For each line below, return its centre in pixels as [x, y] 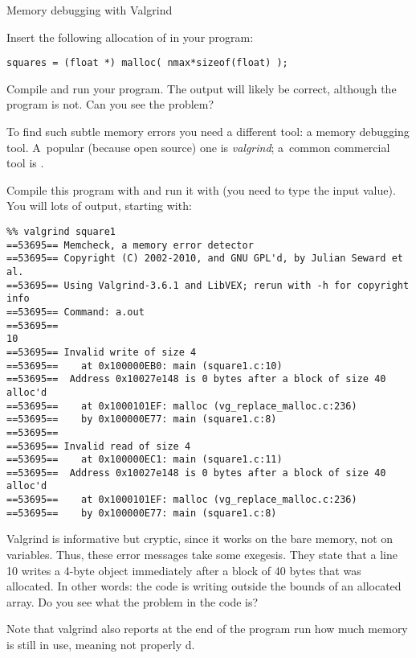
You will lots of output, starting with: [99, 206]
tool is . [25, 163]
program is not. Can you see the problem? [110, 104]
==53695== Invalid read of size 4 [99, 446]
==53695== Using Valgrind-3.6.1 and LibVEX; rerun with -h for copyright [208, 285]
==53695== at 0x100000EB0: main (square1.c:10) [145, 366]
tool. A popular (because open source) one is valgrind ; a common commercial [198, 147]
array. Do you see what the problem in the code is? [133, 601]
